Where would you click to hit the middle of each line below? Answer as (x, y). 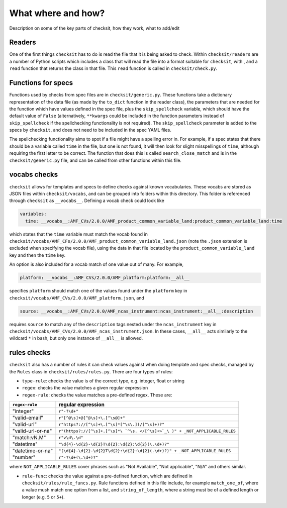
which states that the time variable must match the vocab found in (78, 234)
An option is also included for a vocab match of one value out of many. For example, (97, 264)
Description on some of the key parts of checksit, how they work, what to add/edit (94, 28)
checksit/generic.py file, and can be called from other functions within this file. (95, 160)
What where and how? (57, 13)
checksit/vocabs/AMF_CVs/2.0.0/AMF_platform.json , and (77, 298)
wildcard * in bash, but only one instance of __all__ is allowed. (76, 338)
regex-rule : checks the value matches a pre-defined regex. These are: (97, 395)
